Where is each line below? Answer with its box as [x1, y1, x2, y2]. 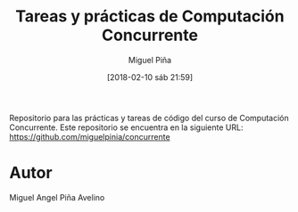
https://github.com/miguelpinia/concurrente [9, 131, 171, 142]
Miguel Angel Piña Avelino [9, 192, 105, 202]
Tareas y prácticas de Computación [15, 6, 285, 27]
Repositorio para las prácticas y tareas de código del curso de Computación [9, 112, 289, 123]
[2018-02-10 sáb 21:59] [106, 71, 194, 82]
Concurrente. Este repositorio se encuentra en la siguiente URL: [9, 122, 244, 133]
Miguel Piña [128, 54, 172, 65]
